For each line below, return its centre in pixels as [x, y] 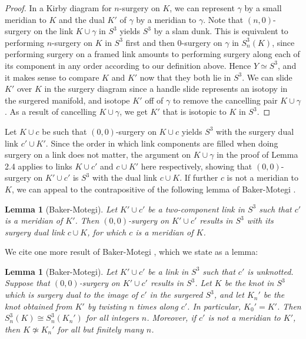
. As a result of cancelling [51, 112]
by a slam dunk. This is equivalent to [221, 31]
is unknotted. [270, 271]
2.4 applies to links [39, 166]
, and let [229, 295]
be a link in [168, 271]
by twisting [107, 306]
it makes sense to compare [52, 77]
